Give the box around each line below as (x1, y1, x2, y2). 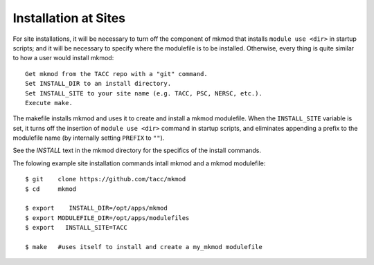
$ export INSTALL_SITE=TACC (25, 223, 128, 232)
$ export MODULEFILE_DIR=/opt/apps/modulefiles (25, 214, 190, 221)
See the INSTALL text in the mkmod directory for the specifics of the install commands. (12, 146, 261, 155)
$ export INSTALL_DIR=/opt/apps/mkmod (25, 204, 168, 212)
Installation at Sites (12, 10, 126, 26)
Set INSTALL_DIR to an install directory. (25, 80, 172, 88)
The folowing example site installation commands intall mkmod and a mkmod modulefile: (12, 159, 266, 167)
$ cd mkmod (25, 185, 77, 193)
